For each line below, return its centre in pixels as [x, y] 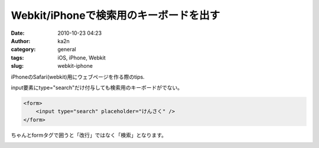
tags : [17, 57]
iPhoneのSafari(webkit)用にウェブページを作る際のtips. [78, 77]
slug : [17, 66]
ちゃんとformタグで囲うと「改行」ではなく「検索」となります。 [89, 135]
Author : [21, 41]
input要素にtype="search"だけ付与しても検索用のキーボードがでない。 [97, 87]
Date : [18, 33]
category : [23, 50]
